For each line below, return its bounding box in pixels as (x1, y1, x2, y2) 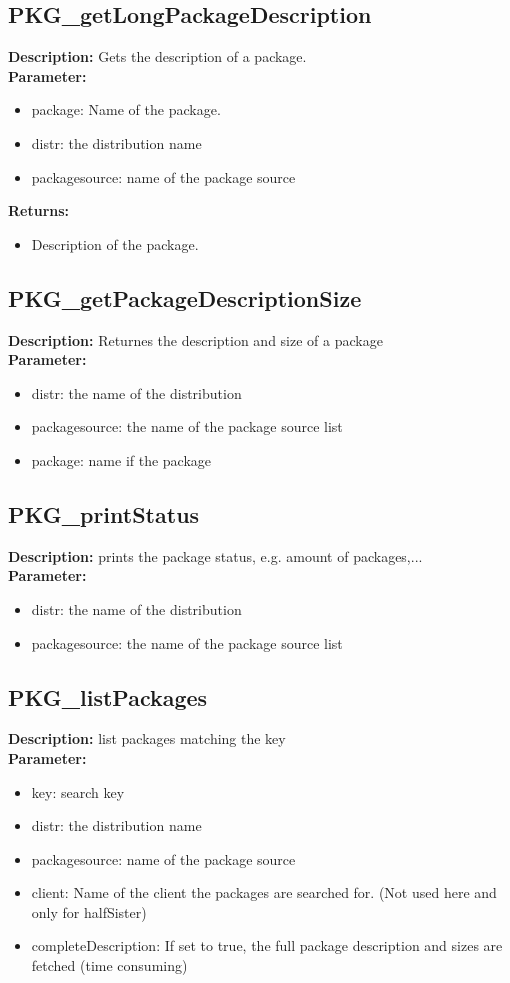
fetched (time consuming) (31, 955, 188, 976)
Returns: (8, 200, 70, 221)
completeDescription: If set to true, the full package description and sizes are (31, 935, 503, 956)
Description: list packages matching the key (8, 728, 286, 749)
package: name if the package (31, 449, 212, 470)
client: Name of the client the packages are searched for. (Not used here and (31, 882, 497, 903)
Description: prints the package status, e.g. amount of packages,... (8, 545, 423, 566)
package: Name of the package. (31, 99, 221, 120)
